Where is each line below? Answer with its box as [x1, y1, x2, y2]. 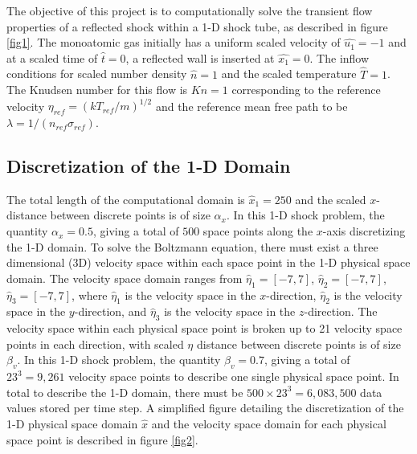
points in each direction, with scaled [6, 335, 184, 352]
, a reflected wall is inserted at [125, 49, 275, 66]
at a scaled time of [6, 49, 98, 66]
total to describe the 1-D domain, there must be [6, 383, 243, 400]
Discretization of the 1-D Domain [6, 153, 291, 178]
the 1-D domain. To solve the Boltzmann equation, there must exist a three [6, 238, 378, 255]
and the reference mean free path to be [155, 97, 348, 114]
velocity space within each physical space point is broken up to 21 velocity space [6, 320, 403, 337]
